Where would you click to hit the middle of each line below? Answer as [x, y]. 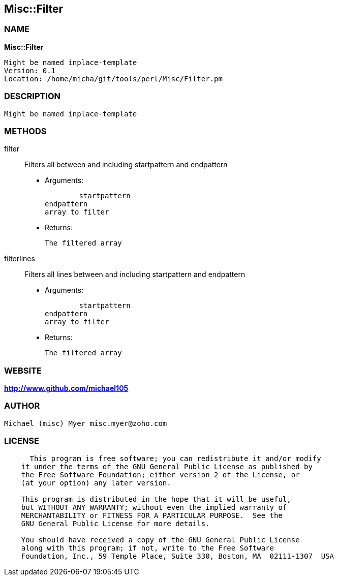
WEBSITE [23, 370]
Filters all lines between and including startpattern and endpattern [135, 274]
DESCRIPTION [33, 96]
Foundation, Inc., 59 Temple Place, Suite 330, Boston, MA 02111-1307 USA [178, 556]
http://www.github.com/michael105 [66, 388]
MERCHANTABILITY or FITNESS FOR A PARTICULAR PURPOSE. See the [152, 515]
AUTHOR [22, 406]
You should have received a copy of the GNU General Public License [160, 540]
